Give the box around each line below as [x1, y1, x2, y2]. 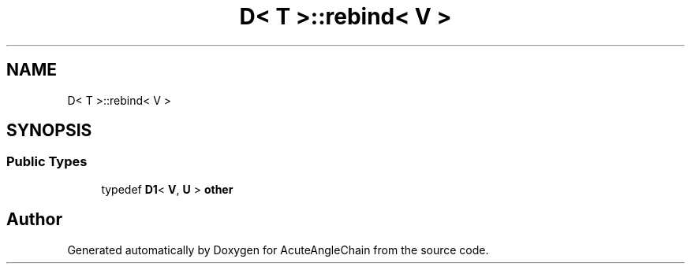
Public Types [6, 153, 88, 170]
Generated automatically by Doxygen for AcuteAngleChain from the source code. [67, 242, 489, 257]
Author [6, 209, 62, 230]
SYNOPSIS [6, 120, 92, 141]
